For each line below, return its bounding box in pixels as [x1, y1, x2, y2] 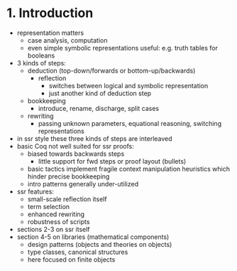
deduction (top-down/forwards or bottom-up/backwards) [27, 66, 196, 75]
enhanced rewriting [27, 210, 85, 218]
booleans [27, 51, 55, 60]
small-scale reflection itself [27, 194, 107, 203]
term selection [27, 202, 70, 211]
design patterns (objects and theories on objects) [27, 240, 172, 248]
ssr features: [16, 187, 55, 196]
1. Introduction [6, 5, 94, 21]
